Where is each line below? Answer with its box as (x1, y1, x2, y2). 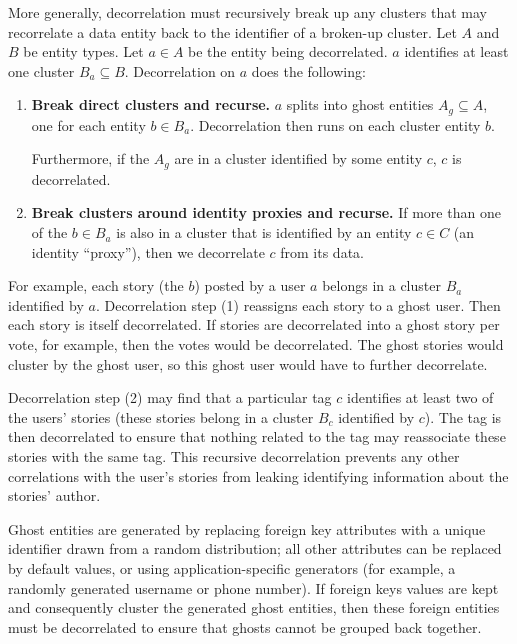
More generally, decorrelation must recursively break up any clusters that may (8, 2, 487, 22)
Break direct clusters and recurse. (31, 94, 271, 115)
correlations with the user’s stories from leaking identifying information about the (8, 465, 509, 486)
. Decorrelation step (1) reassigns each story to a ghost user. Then (95, 294, 501, 315)
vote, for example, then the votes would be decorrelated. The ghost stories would (8, 334, 504, 355)
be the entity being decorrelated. (188, 41, 388, 62)
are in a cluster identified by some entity (174, 148, 423, 169)
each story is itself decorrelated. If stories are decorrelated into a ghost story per (8, 314, 500, 335)
